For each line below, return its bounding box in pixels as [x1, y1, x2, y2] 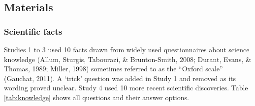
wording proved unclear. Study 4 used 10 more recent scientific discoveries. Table [4, 83, 248, 93]
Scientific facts [4, 25, 63, 37]
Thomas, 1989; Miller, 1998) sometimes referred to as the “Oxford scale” [4, 64, 223, 74]
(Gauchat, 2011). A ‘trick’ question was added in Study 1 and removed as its [4, 73, 236, 83]
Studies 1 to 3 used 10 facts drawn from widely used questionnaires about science [4, 44, 250, 54]
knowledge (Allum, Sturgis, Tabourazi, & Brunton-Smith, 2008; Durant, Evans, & [4, 54, 251, 64]
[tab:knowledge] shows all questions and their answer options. [4, 92, 189, 102]
